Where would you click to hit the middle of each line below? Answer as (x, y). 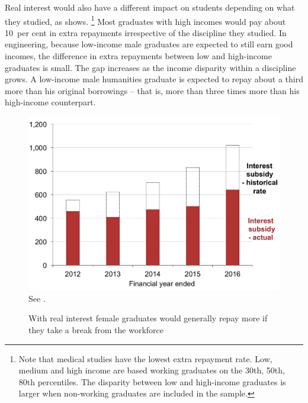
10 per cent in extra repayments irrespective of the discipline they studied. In (146, 32)
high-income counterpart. (50, 102)
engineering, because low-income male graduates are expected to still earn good (149, 44)
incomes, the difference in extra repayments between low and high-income (138, 56)
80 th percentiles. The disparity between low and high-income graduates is (152, 381)
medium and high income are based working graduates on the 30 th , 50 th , (152, 370)
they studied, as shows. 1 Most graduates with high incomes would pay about (145, 20)
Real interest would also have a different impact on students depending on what (150, 7)
